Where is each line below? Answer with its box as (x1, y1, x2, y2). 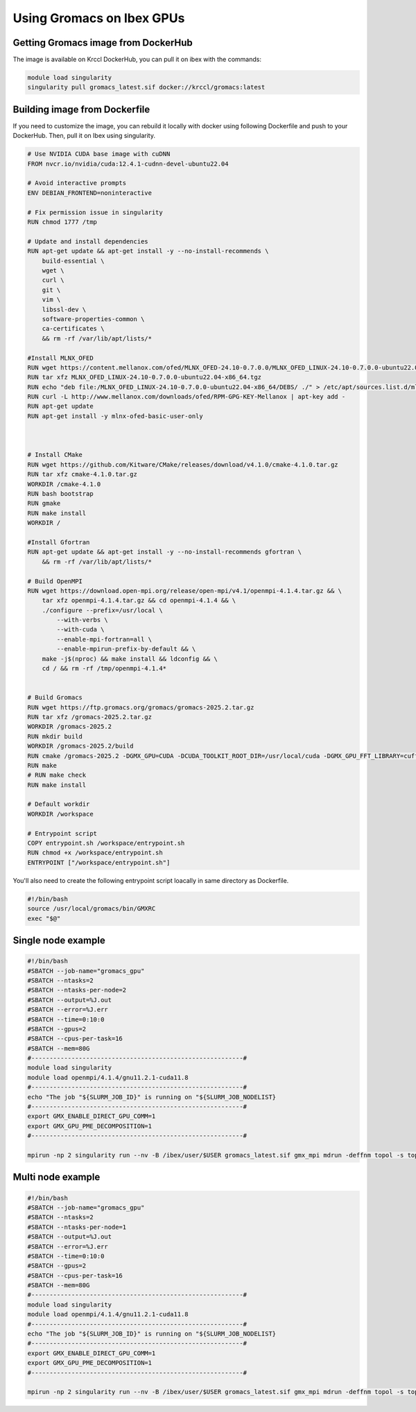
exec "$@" (27, 914, 61, 922)
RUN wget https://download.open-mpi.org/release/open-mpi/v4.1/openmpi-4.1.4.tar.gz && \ (27, 587, 343, 594)
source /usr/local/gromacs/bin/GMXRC (27, 905, 156, 913)
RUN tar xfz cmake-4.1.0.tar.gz (27, 470, 138, 479)
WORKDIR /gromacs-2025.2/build (27, 742, 135, 750)
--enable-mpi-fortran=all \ (56, 635, 153, 643)
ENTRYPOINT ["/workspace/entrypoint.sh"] (27, 859, 171, 866)
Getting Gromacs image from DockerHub (12, 37, 193, 49)
